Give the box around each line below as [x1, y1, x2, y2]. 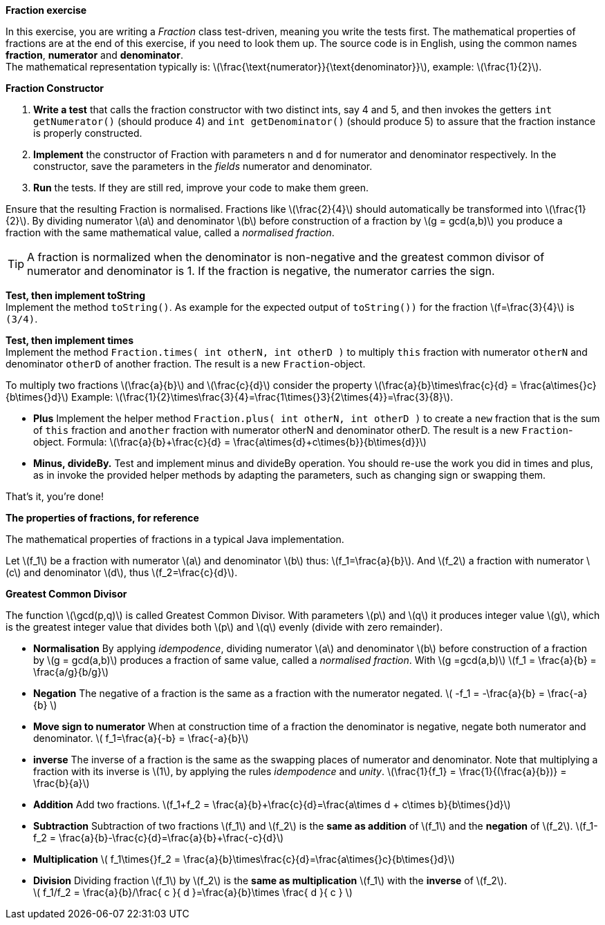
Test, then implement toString [6, 289, 146, 301]
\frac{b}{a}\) [33, 777, 90, 789]
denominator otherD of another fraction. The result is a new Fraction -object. [6, 358, 366, 370]
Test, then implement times [6, 334, 134, 346]
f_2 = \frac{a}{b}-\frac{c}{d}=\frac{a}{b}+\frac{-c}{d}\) [33, 832, 284, 843]
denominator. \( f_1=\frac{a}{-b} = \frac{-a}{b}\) [33, 732, 249, 744]
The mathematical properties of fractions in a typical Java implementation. [6, 533, 344, 545]
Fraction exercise [6, 4, 87, 16]
